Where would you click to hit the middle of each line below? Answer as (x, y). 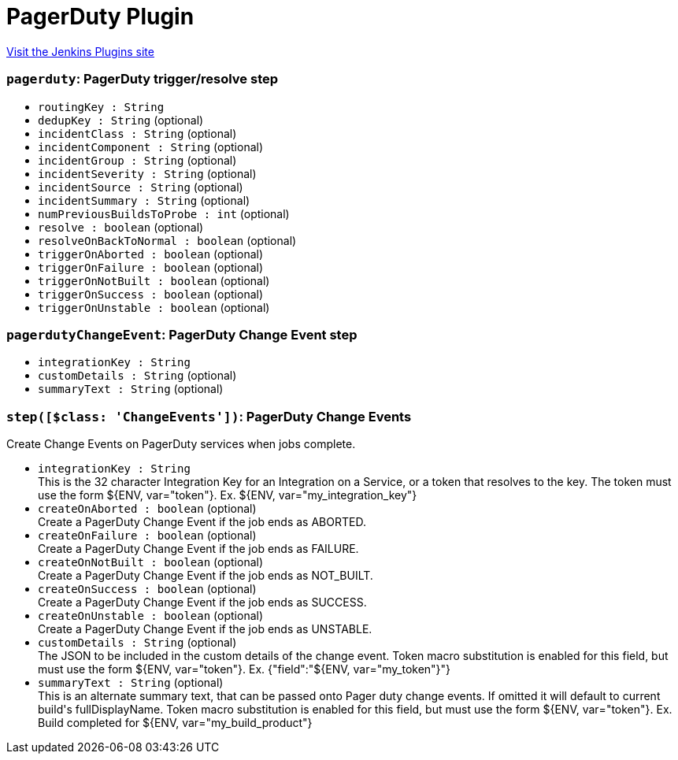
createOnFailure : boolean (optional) (147, 535)
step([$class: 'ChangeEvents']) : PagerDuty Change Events (209, 416)
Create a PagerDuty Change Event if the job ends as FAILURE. (198, 549)
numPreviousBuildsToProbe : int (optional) (164, 213)
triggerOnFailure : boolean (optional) (151, 267)
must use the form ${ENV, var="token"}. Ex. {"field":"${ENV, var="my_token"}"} (245, 669)
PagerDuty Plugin (100, 17)
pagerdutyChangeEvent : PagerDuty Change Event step (182, 334)
